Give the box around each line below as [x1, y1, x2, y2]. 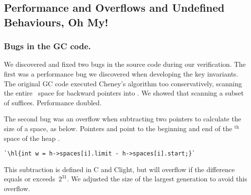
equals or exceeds [4, 174, 55, 184]
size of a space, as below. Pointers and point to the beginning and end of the [4, 123, 233, 133]
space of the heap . [4, 133, 60, 143]
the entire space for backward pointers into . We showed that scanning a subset [4, 88, 244, 98]
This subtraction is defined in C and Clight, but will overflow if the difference [4, 164, 235, 174]
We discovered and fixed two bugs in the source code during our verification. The [4, 59, 246, 69]
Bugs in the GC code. [4, 40, 91, 52]
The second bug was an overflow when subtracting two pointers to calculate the [4, 114, 241, 124]
